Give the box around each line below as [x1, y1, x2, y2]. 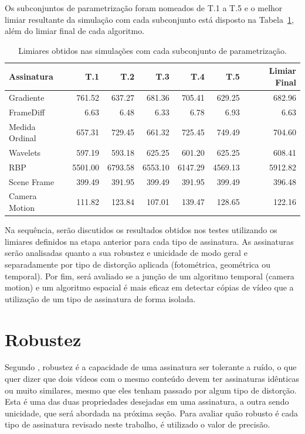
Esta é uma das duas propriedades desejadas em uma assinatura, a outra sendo [5, 395, 289, 408]
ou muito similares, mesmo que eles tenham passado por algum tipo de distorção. [5, 384, 297, 396]
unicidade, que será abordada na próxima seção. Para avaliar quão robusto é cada [5, 406, 299, 419]
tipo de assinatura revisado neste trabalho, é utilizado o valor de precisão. [5, 418, 270, 430]
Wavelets [9, 146, 41, 158]
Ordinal [9, 132, 36, 144]
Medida [9, 120, 36, 132]
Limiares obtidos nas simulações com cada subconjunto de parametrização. [18, 44, 287, 56]
